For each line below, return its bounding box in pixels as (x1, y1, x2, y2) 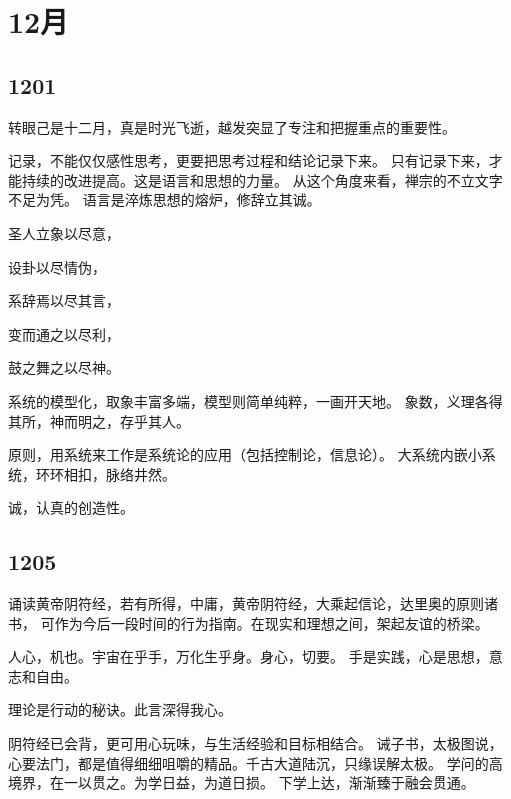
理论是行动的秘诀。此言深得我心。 (8, 699, 232, 720)
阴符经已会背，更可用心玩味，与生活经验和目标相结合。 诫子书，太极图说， (8, 733, 503, 754)
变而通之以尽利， (8, 323, 120, 344)
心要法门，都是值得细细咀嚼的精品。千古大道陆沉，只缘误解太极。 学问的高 (8, 752, 503, 773)
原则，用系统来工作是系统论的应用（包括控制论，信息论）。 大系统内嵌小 (8, 444, 482, 465)
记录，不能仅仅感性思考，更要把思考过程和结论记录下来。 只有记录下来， (8, 150, 489, 171)
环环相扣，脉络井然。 (35, 463, 176, 484)
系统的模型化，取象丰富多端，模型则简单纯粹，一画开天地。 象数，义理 (8, 390, 475, 411)
